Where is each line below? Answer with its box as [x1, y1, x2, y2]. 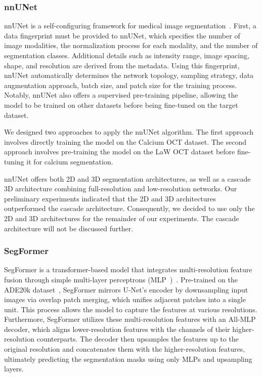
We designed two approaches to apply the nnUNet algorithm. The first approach [4, 127, 254, 137]
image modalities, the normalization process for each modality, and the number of [4, 40, 258, 51]
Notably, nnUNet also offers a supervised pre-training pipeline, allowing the [4, 90, 238, 100]
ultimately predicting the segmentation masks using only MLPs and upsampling [4, 353, 252, 364]
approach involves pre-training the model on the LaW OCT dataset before [4, 146, 235, 157]
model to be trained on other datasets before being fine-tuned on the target [4, 99, 238, 110]
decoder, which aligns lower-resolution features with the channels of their [4, 323, 230, 334]
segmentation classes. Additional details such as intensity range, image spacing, [4, 50, 249, 60]
